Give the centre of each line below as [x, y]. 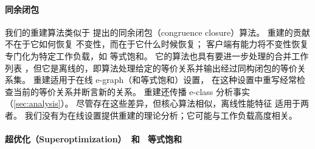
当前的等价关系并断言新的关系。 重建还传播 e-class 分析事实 [132, 91]
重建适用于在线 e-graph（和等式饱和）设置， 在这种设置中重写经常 [165, 80]
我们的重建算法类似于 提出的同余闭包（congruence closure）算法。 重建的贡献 [157, 32]
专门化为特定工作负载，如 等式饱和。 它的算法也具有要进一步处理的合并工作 [157, 55]
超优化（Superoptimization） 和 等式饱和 [94, 139]
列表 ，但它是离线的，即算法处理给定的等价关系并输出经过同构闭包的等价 [151, 68]
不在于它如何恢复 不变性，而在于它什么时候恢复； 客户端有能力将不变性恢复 [157, 44]
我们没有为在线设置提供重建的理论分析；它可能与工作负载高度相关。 [161, 115]
